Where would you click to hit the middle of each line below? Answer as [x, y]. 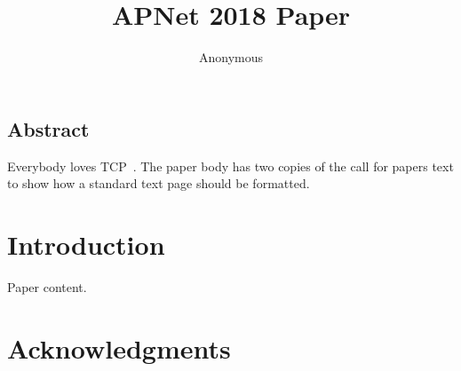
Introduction [86, 244]
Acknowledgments [119, 347]
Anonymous [231, 57]
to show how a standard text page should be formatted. [159, 183]
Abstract [48, 128]
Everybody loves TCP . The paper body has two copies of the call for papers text [230, 166]
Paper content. [47, 286]
